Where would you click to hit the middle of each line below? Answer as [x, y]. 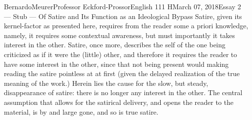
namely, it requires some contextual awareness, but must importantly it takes [120, 35]
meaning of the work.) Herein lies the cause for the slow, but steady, [106, 83]
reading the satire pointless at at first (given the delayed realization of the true [122, 73]
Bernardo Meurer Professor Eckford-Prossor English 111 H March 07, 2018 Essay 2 [123, 6]
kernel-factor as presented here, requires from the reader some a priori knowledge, [126, 26]
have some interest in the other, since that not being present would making [116, 64]
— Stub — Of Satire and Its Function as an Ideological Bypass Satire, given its [123, 16]
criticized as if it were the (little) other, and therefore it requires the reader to [121, 54]
